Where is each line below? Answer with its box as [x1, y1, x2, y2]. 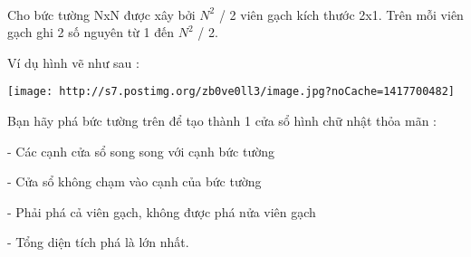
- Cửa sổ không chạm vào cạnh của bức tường [7, 172, 262, 191]
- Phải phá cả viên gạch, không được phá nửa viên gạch [7, 202, 316, 221]
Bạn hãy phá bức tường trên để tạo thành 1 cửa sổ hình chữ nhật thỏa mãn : [7, 111, 437, 130]
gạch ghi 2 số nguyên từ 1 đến [7, 23, 175, 42]
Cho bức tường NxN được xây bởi [7, 5, 196, 24]
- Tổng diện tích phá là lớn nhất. [7, 233, 189, 252]
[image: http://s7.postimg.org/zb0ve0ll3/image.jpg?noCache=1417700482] [7, 85, 455, 99]
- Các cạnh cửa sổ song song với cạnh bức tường [7, 141, 274, 160]
